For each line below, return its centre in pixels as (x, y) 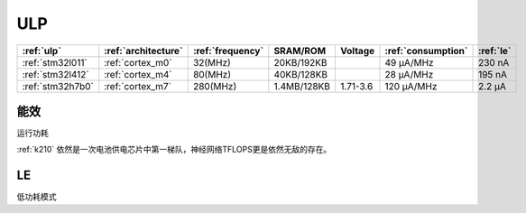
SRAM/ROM (300, 51)
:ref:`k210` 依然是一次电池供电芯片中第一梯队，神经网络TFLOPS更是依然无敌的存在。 (174, 150)
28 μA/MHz (409, 74)
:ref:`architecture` (144, 51)
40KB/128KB (301, 74)
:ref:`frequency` (228, 51)
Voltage (357, 51)
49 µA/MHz (409, 62)
